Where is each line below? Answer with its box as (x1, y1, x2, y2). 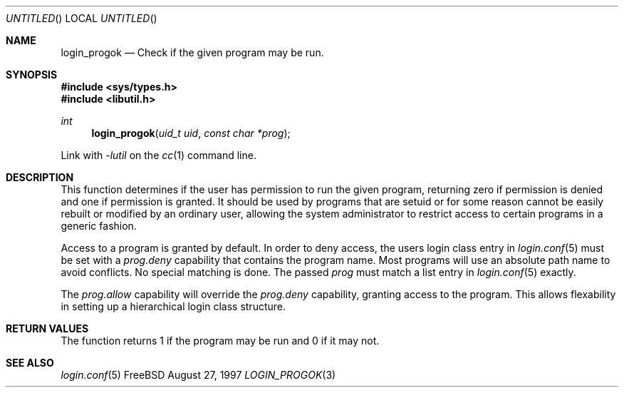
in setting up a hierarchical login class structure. (61, 300, 286, 312)
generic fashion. (61, 220, 137, 232)
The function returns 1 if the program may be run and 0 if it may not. (61, 335, 380, 347)
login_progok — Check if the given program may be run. (61, 46, 324, 58)
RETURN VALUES (6, 322, 89, 335)
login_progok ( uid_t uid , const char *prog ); (91, 127, 291, 139)
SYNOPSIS (6, 68, 58, 81)
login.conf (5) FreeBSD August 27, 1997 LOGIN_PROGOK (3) (61, 369, 336, 381)
